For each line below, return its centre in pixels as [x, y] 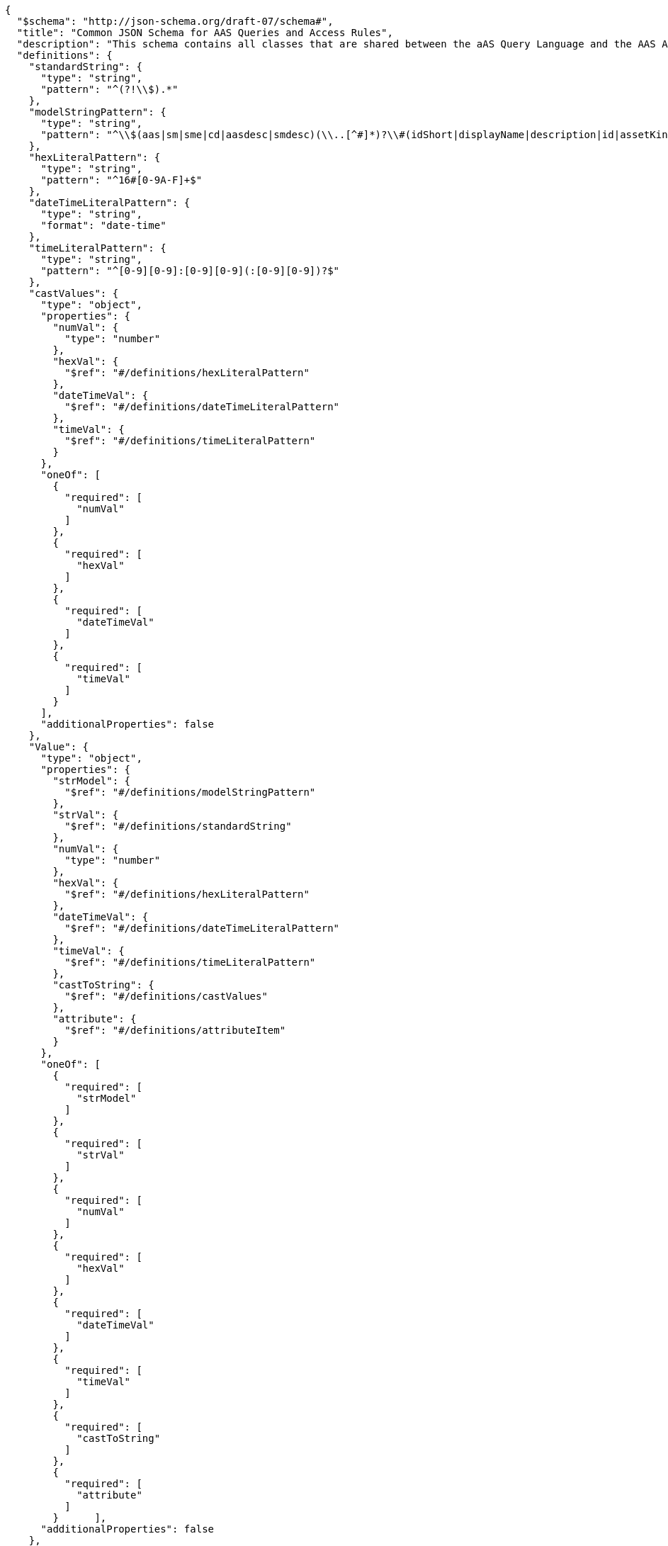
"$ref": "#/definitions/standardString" [178, 826]
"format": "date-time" [103, 225]
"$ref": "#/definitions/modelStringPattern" [190, 792]
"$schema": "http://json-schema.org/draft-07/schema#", [175, 21]
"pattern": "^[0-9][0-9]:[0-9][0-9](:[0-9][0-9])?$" [190, 271]
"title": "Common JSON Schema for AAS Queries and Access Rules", [205, 33]
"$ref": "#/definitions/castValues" [166, 996]
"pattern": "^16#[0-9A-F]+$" [121, 180]
